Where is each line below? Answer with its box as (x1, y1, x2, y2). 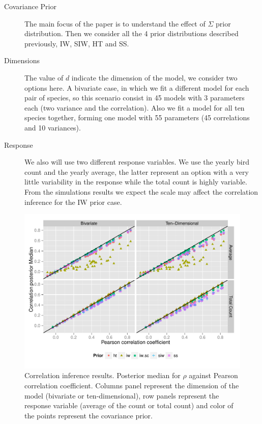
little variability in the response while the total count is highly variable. (24, 176, 247, 187)
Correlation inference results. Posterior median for (24, 370, 181, 381)
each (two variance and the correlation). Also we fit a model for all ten (24, 102, 245, 113)
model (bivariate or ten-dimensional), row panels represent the (24, 390, 219, 401)
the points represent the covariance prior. (24, 410, 153, 420)
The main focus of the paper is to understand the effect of (24, 18, 206, 29)
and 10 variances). (24, 122, 81, 132)
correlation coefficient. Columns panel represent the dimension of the (24, 380, 239, 390)
